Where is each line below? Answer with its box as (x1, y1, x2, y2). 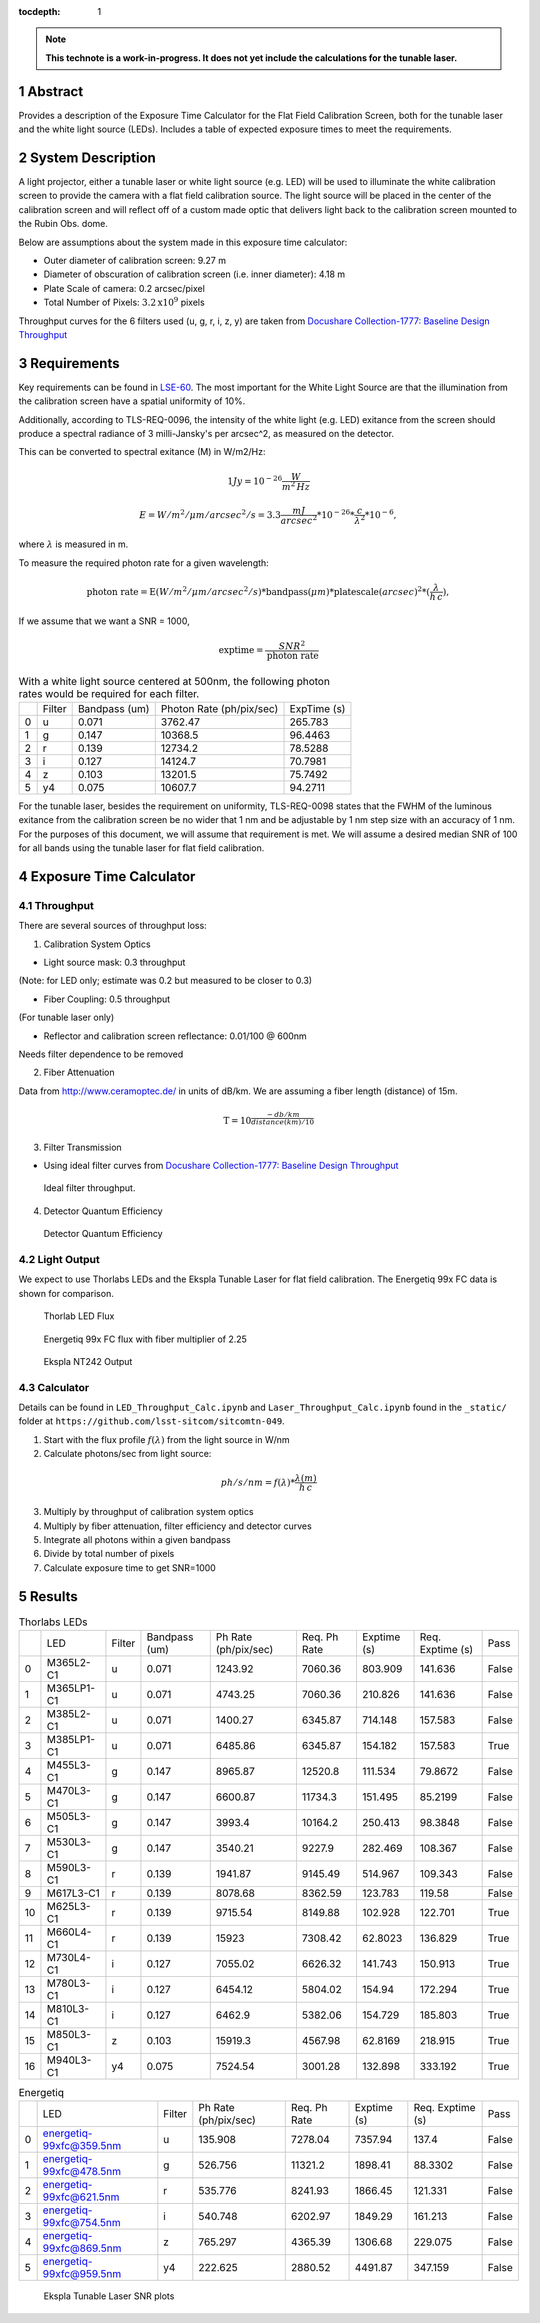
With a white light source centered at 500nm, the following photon (18, 674, 330, 688)
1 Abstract (18, 83, 84, 100)
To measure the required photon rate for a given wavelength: (18, 556, 269, 569)
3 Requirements (18, 355, 120, 372)
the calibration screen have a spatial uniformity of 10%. (18, 395, 246, 407)
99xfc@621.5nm (42, 2190, 120, 2204)
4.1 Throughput (18, 898, 95, 912)
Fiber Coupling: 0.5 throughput (43, 993, 171, 1005)
